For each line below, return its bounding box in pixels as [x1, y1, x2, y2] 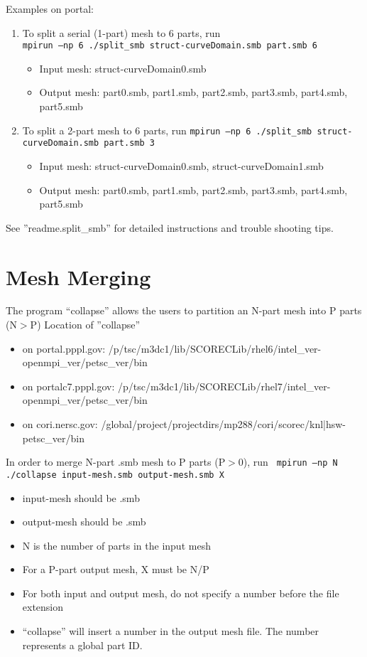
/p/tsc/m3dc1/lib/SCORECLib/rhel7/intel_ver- [118, 378, 331, 393]
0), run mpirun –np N [238, 454, 338, 469]
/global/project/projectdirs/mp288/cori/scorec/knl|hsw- [101, 417, 346, 431]
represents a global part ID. [22, 637, 143, 652]
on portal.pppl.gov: [22, 341, 106, 356]
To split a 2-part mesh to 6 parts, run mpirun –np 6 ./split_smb [22, 122, 312, 137]
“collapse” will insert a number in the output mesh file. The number [22, 624, 319, 639]
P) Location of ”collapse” [30, 317, 141, 332]
